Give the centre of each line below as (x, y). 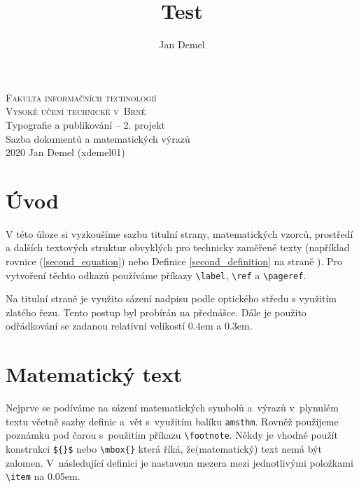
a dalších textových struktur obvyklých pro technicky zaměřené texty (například (178, 247)
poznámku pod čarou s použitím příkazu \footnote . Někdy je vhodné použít (172, 435)
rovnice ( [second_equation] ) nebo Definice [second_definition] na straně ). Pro (174, 261)
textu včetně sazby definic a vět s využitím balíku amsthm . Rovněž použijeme (172, 421)
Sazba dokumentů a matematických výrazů (98, 138)
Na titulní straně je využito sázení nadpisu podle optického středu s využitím (171, 298)
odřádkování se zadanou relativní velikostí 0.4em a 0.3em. (129, 326)
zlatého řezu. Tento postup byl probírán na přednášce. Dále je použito (156, 312)
